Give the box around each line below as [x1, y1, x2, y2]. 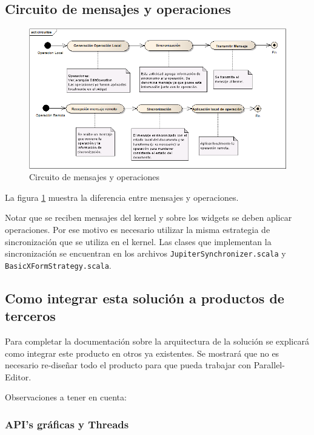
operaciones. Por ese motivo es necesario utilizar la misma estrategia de [5, 223, 270, 235]
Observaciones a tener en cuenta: [5, 391, 127, 403]
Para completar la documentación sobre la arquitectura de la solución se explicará [5, 335, 309, 348]
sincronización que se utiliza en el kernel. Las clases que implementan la [5, 235, 272, 248]
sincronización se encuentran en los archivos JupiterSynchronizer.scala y [5, 247, 286, 260]
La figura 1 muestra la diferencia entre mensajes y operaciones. [5, 191, 239, 203]
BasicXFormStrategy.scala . [5, 258, 112, 271]
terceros [5, 306, 56, 325]
